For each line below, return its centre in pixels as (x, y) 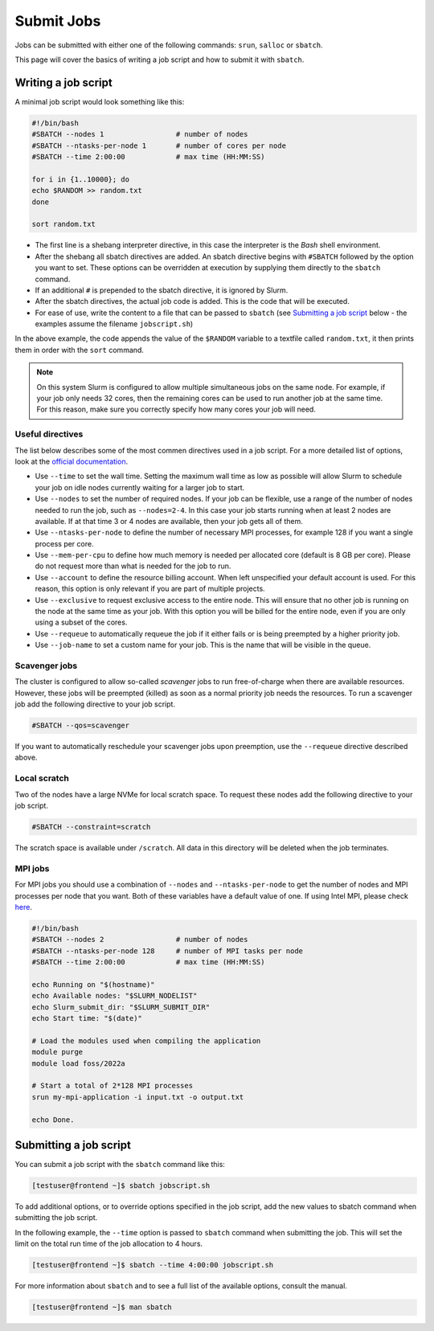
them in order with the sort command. (80, 350)
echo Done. (53, 1120)
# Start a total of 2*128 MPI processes (112, 1086)
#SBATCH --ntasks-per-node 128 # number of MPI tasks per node (168, 951)
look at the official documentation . (72, 461)
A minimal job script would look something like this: (100, 101)
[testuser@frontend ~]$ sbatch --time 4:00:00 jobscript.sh (153, 1265)
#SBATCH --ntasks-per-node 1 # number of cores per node (159, 145)
